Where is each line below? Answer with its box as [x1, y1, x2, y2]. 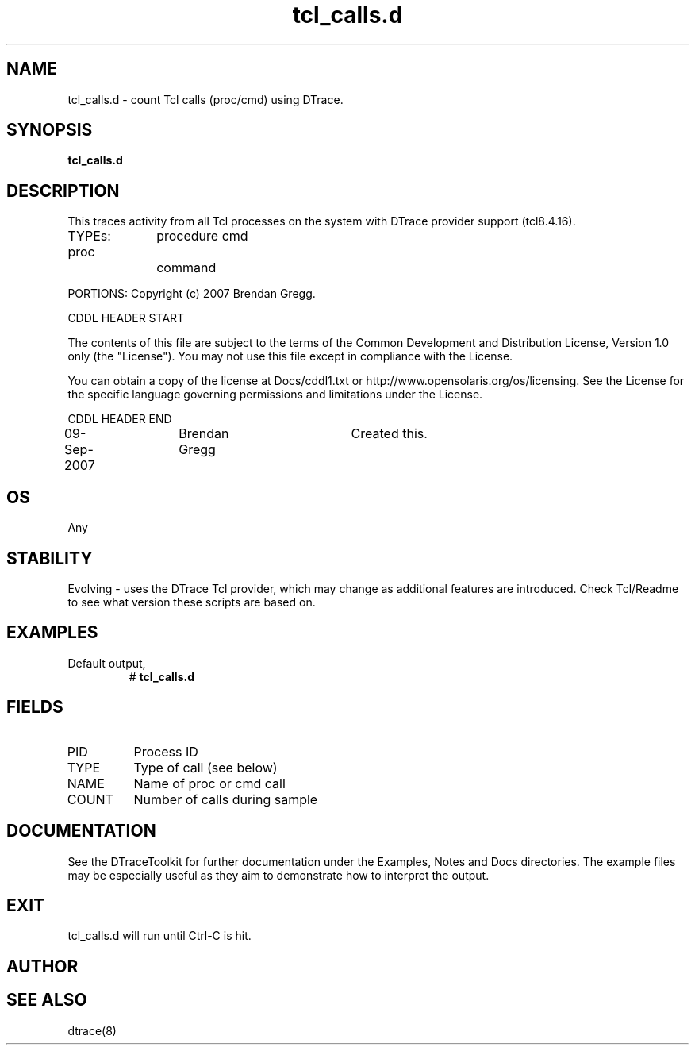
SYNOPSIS [6, 120, 93, 141]
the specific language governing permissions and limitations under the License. [67, 387, 483, 402]
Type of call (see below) [133, 759, 278, 776]
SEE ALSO [6, 990, 87, 1011]
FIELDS [6, 697, 63, 718]
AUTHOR [6, 956, 79, 976]
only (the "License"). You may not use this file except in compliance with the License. [67, 349, 513, 364]
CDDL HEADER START [67, 311, 185, 325]
